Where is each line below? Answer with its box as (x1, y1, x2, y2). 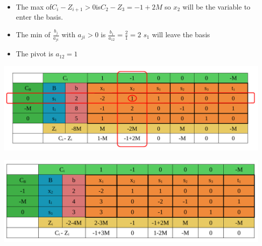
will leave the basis (152, 29, 210, 39)
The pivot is (16, 48, 53, 59)
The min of (16, 29, 50, 39)
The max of (16, 2, 52, 12)
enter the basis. (16, 12, 63, 22)
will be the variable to (182, 2, 250, 12)
